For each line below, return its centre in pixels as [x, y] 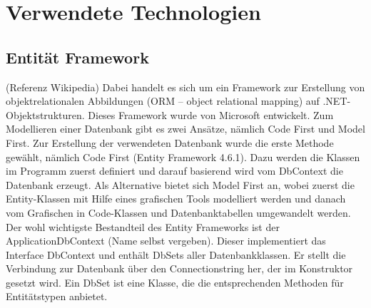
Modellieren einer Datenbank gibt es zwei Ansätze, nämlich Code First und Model [185, 129]
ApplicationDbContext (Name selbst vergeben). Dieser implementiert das [166, 241]
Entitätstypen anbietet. [57, 296]
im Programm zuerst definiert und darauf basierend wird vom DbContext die [174, 171]
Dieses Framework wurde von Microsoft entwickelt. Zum [211, 114]
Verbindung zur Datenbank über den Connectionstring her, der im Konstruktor [179, 268]
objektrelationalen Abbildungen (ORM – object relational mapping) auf [163, 101]
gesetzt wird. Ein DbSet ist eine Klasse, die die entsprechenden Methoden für [175, 282]
